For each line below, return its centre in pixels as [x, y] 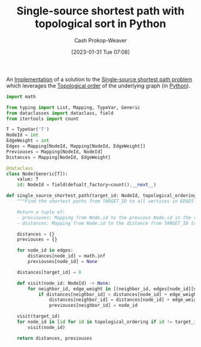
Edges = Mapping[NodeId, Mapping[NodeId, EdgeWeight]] [76, 146]
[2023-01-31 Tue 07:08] [100, 52]
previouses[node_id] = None [63, 262]
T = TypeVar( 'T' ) [28, 129]
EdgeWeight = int [28, 141]
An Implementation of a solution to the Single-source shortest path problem [99, 79]
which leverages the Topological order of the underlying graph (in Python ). [98, 86]
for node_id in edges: [45, 251]
